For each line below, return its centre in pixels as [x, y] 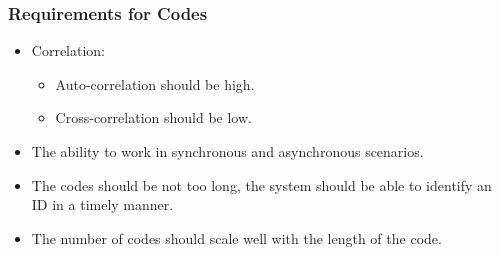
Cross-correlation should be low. [153, 117]
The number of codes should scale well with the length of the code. [236, 237]
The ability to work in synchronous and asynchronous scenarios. [227, 151]
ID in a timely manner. [102, 204]
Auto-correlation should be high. [155, 83]
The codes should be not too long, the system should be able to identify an [261, 184]
